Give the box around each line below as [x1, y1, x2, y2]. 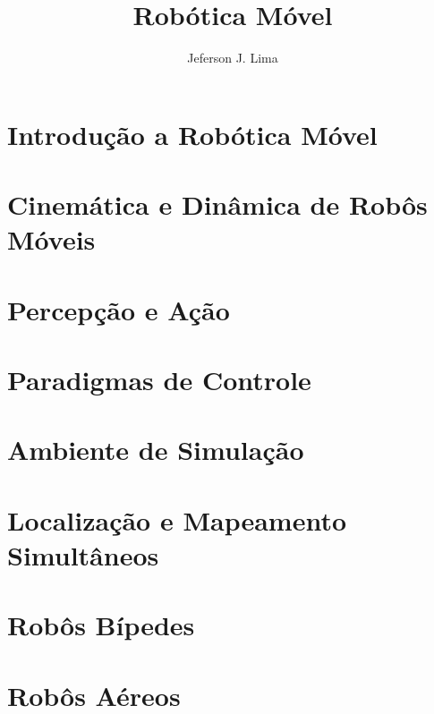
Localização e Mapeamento [7, 501, 347, 538]
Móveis [7, 221, 96, 258]
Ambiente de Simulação [7, 431, 304, 468]
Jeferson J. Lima [187, 48, 278, 67]
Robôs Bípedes [7, 607, 195, 643]
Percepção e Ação [7, 291, 230, 327]
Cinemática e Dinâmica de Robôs [7, 186, 428, 223]
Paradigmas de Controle [7, 361, 311, 398]
